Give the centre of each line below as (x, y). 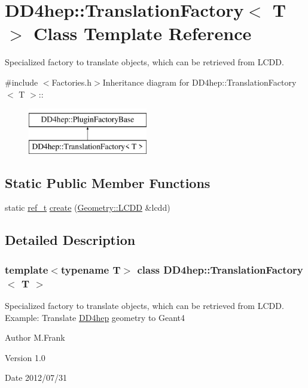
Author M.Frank (35, 337)
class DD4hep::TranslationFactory (220, 269)
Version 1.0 (25, 357)
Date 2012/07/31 (36, 378)
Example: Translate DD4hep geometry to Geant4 (95, 317)
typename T (91, 269)
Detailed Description (70, 240)
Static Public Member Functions (108, 182)
